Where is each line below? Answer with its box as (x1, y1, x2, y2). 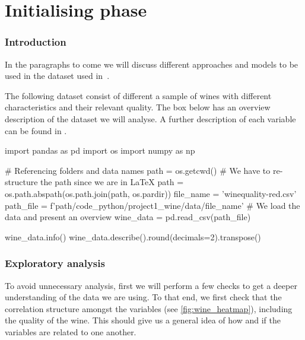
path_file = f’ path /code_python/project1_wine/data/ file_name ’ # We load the (5, 199, 300, 211)
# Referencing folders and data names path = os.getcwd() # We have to (5, 164, 271, 176)
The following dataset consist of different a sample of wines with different (5, 89, 272, 101)
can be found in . (5, 124, 67, 136)
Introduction (5, 34, 66, 49)
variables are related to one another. (5, 325, 136, 338)
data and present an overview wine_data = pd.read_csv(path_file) (5, 211, 251, 223)
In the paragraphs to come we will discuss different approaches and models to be (5, 58, 298, 70)
